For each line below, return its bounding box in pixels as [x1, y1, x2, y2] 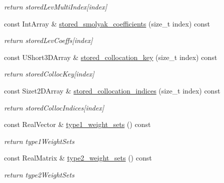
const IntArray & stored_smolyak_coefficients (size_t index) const [4, 18, 210, 28]
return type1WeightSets [4, 135, 74, 146]
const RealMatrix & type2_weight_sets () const [4, 152, 152, 163]
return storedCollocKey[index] [4, 68, 94, 79]
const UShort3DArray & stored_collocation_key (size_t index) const [4, 51, 217, 62]
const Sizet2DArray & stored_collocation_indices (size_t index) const [4, 85, 220, 95]
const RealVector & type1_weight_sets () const [4, 119, 151, 129]
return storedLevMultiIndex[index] [4, 1, 107, 11]
